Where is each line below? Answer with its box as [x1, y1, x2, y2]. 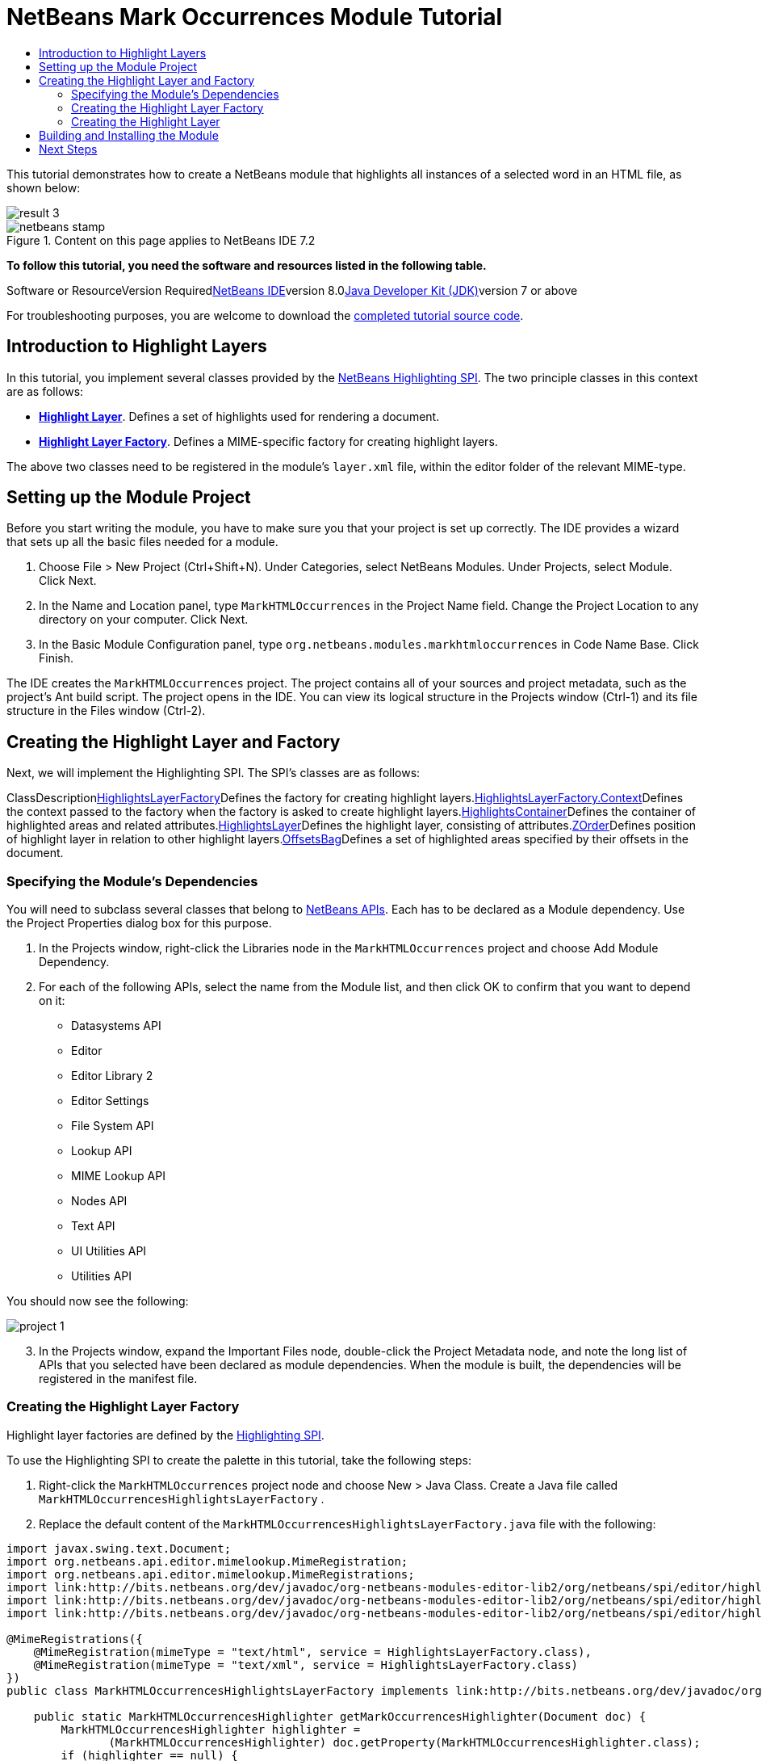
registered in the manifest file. [39, 1372, 198, 1386]
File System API [71, 1119, 154, 1133]
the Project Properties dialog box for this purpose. [6, 916, 272, 931]
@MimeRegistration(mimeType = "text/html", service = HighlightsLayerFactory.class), [33, 1645, 592, 1658]
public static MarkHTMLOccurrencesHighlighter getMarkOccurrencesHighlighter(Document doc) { [33, 1709, 647, 1723]
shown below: [6, 180, 81, 195]
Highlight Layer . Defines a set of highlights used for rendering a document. [39, 409, 440, 423]
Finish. [39, 651, 74, 666]
